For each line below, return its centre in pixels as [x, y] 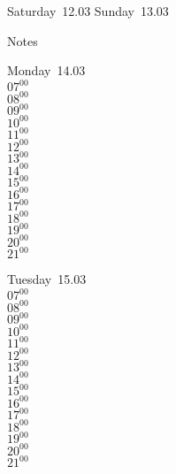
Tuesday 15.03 [47, 279]
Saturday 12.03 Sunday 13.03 [88, 11]
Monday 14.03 [46, 70]
